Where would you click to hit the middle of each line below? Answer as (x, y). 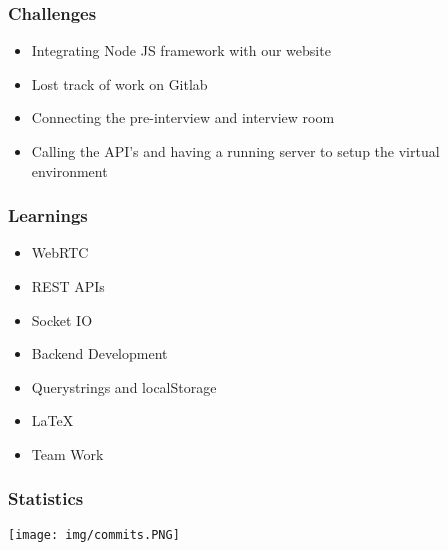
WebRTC (60, 252)
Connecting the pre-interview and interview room (183, 117)
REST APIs (68, 286)
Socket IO (62, 319)
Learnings (48, 215)
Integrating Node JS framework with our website (181, 50)
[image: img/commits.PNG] (94, 534)
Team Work (67, 453)
